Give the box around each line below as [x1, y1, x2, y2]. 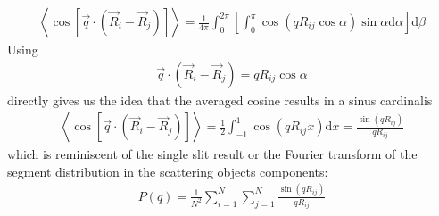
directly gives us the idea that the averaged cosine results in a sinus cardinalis [7, 90, 433, 109]
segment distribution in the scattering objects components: [7, 162, 328, 180]
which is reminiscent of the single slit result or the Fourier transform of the [7, 145, 418, 163]
